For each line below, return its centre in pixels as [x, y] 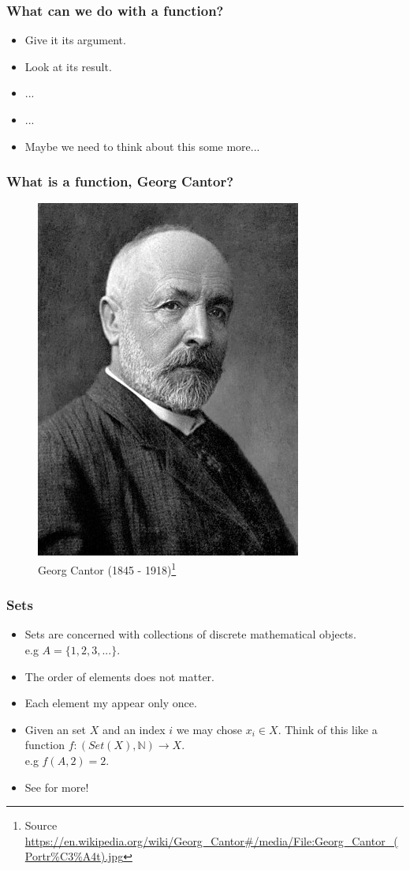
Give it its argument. [75, 40]
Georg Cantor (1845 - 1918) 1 [107, 569]
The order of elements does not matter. [119, 676]
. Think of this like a [328, 729]
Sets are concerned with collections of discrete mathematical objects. [190, 634]
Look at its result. [68, 66]
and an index [134, 729]
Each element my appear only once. [111, 703]
